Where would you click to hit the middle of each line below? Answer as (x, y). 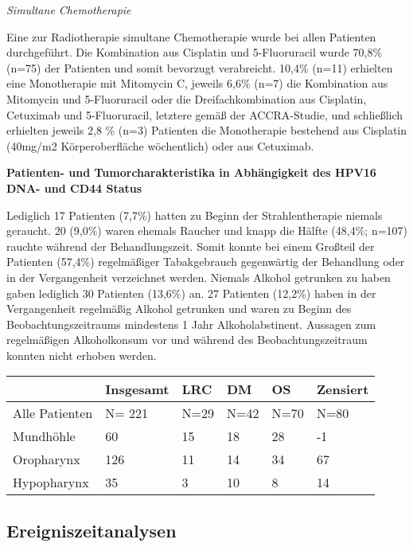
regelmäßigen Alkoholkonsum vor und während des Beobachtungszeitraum (187, 340)
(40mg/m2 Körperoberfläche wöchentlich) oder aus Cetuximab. (160, 145)
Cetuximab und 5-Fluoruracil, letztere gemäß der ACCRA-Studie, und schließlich (205, 114)
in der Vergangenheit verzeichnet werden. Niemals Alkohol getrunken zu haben (199, 277)
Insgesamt (137, 389)
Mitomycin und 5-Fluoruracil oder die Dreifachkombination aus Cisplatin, (187, 98)
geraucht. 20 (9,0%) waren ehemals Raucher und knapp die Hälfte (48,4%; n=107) (207, 231)
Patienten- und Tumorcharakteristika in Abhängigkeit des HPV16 (191, 172)
